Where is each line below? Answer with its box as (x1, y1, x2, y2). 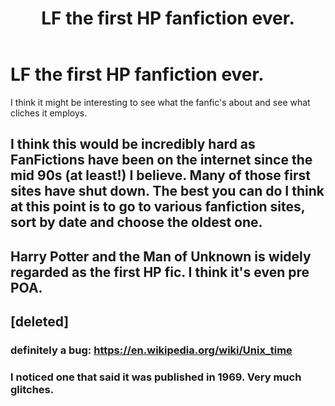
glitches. (10, 382, 55, 396)
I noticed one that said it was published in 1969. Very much (10, 370, 302, 384)
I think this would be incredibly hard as (10, 136, 256, 153)
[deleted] (10, 313, 70, 331)
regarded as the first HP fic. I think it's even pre (10, 263, 310, 281)
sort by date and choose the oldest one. (10, 214, 263, 231)
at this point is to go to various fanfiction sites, (10, 198, 306, 216)
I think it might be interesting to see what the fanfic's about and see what (10, 96, 311, 108)
